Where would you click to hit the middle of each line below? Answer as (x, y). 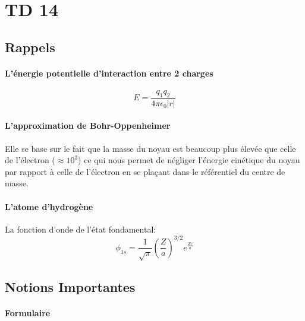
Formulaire (28, 312)
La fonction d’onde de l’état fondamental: (81, 229)
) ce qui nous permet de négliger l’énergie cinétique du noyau (189, 160)
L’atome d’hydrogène (49, 206)
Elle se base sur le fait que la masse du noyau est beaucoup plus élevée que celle (150, 148)
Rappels (30, 47)
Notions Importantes (70, 286)
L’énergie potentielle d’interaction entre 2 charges (109, 73)
